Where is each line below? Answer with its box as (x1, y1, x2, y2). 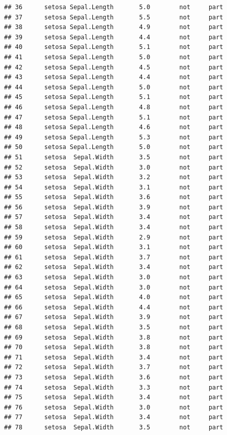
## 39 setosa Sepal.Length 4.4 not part (4, 33, 223, 41)
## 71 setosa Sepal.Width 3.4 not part (4, 353, 223, 361)
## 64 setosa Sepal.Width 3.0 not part (4, 283, 223, 291)
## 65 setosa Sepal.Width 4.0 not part (4, 294, 223, 301)
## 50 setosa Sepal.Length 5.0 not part (4, 143, 223, 151)
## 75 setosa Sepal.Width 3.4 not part (4, 394, 223, 401)
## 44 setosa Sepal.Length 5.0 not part (4, 83, 223, 91)
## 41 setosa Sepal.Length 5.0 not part (4, 53, 223, 61)
